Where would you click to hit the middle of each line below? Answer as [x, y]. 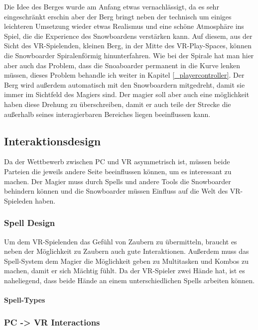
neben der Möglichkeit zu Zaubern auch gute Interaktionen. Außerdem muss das [127, 251]
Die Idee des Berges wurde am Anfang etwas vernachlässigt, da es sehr [112, 6]
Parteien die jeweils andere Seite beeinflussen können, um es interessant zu [118, 171]
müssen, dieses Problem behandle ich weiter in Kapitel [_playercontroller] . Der [124, 75]
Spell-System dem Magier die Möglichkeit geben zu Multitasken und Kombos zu [127, 261]
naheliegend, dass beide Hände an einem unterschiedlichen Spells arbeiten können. [129, 280]
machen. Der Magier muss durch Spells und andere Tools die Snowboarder [118, 181]
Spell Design [30, 223]
